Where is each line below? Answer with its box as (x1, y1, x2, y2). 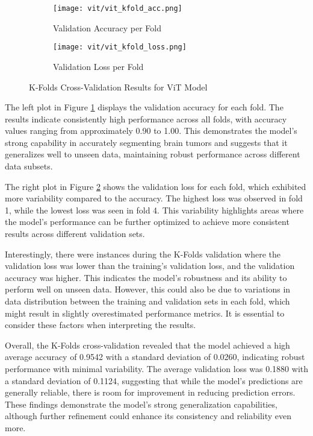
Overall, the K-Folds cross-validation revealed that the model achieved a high (5, 338, 290, 351)
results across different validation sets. (5, 227, 145, 240)
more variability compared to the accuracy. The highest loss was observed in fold (5, 192, 303, 204)
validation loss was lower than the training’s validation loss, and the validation (5, 259, 295, 272)
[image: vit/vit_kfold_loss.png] (53, 43, 187, 52)
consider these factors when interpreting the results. (5, 318, 196, 331)
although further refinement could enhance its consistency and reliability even (5, 409, 292, 422)
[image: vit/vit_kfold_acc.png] (53, 4, 182, 13)
